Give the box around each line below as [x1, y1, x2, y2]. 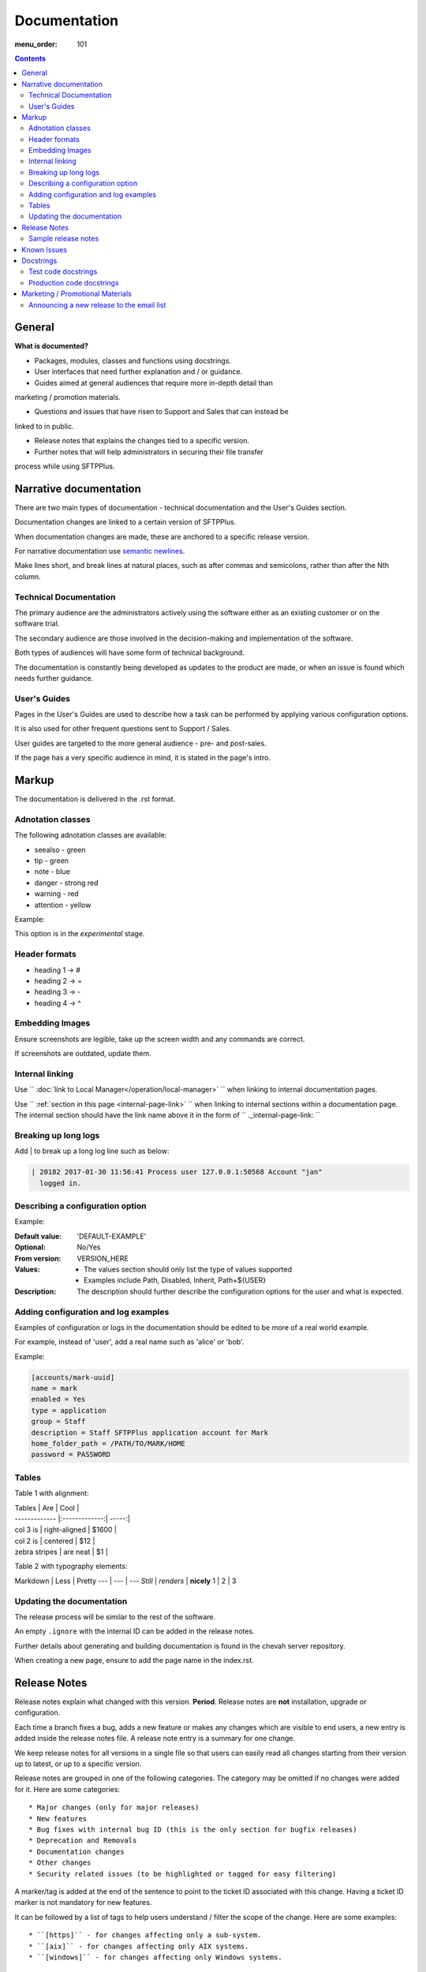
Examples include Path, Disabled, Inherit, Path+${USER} [84, 1275, 267, 1285]
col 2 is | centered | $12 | [14, 1536, 95, 1545]
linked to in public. [14, 421, 74, 431]
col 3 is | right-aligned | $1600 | [14, 1525, 118, 1534]
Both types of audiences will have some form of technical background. [14, 648, 245, 658]
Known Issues [21, 245, 67, 254]
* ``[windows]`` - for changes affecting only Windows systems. [28, 1952, 283, 1962]
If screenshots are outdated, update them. [14, 1049, 151, 1059]
